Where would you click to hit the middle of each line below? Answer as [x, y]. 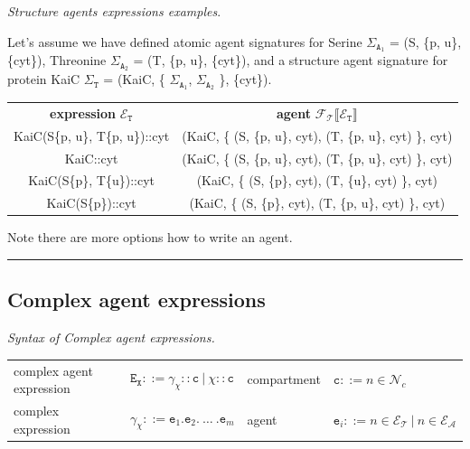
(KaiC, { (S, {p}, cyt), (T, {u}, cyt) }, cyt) [317, 180]
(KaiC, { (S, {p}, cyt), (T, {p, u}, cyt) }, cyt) [317, 203]
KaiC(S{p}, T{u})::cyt [91, 180]
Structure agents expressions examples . [114, 11]
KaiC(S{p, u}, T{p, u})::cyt [92, 135]
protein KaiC [44, 79]
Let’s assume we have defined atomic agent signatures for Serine [185, 41]
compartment [284, 379]
